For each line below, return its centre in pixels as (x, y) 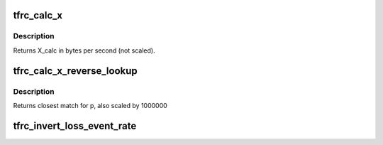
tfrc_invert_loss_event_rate (75, 125)
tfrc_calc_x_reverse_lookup (75, 71)
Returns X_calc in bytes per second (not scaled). (84, 50)
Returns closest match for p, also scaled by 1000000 (90, 105)
